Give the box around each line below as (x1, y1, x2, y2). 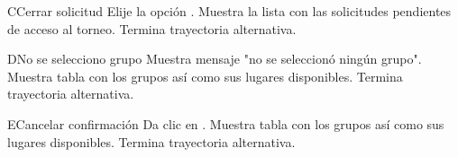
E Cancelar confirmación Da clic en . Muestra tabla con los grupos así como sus (7, 114, 444, 133)
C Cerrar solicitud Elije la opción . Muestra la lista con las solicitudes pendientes (7, 2, 452, 20)
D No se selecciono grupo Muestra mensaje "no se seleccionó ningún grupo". (7, 49, 422, 68)
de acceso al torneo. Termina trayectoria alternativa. (7, 19, 297, 38)
